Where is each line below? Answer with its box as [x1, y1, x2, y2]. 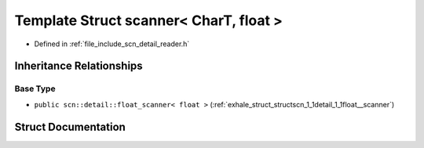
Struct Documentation [14, 120, 126, 133]
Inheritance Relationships [14, 60, 143, 73]
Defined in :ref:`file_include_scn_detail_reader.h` [34, 39, 190, 49]
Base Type [14, 83, 56, 94]
